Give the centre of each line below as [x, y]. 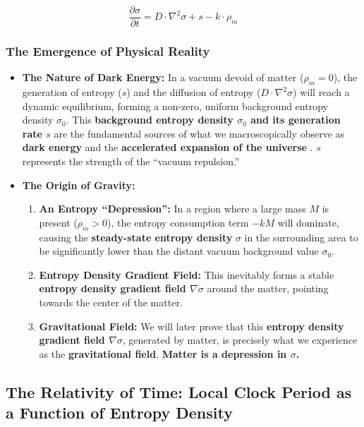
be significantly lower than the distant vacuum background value [179, 251]
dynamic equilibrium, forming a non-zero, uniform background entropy [175, 106]
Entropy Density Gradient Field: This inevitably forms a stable [187, 274]
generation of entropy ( [72, 92]
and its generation [296, 120]
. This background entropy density [150, 120]
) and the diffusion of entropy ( [194, 92]
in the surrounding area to [301, 237]
